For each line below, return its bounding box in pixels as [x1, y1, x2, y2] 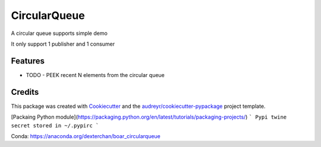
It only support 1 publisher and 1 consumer [11, 40, 115, 47]
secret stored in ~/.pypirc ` [11, 122, 99, 129]
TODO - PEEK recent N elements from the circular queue [26, 71, 165, 78]
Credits [11, 87, 39, 97]
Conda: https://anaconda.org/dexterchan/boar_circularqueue [11, 132, 160, 139]
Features [11, 56, 45, 66]
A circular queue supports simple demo [11, 30, 108, 37]
